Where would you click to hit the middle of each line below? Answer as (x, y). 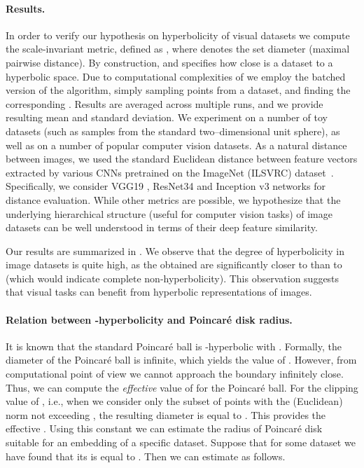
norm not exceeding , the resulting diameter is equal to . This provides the (166, 414)
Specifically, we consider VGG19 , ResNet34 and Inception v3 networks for (166, 186)
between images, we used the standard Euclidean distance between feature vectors (182, 159)
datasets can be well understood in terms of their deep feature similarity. (162, 227)
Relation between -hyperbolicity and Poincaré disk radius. (149, 319)
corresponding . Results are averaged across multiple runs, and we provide (164, 103)
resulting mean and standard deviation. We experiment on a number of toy (167, 117)
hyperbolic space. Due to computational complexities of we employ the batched (176, 76)
